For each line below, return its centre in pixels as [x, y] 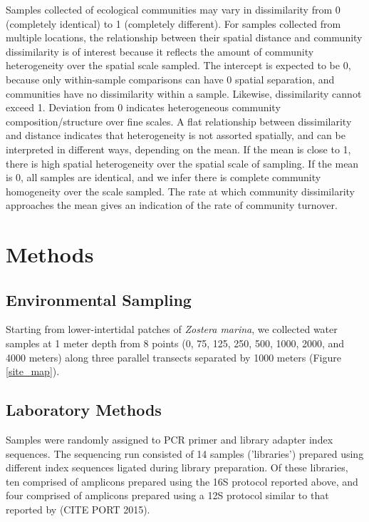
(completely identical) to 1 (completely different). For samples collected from [173, 23]
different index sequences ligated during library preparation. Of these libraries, [177, 467]
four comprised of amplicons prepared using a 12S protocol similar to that [167, 495]
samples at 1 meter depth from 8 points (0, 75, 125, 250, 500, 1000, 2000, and [175, 343]
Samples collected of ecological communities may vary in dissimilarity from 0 [173, 9]
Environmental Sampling [99, 299]
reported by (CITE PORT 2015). [78, 510]
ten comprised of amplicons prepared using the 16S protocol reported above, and [182, 481]
